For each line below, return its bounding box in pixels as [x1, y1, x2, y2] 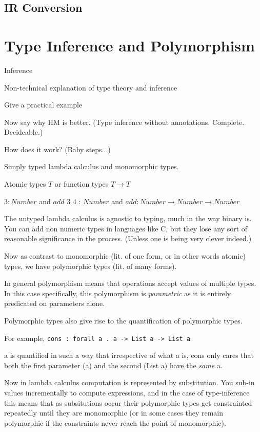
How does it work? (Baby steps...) [4, 143, 111, 154]
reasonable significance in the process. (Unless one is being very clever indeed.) [4, 233, 252, 244]
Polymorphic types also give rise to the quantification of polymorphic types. [4, 315, 243, 326]
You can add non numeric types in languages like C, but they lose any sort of [4, 223, 248, 233]
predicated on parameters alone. [4, 298, 105, 309]
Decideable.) [4, 127, 43, 137]
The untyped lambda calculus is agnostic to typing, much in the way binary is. [4, 213, 252, 224]
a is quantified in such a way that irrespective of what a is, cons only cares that [4, 350, 254, 361]
